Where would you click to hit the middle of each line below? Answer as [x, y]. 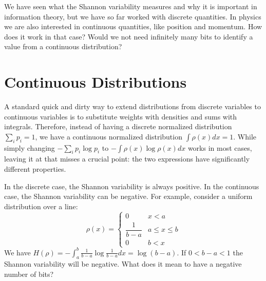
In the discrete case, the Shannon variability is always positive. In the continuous [132, 186]
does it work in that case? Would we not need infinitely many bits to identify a [129, 36]
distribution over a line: [41, 206]
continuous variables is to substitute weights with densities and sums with [121, 116]
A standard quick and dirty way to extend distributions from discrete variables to [132, 106]
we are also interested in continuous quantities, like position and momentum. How [133, 26]
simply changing [30, 147]
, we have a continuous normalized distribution [109, 136]
